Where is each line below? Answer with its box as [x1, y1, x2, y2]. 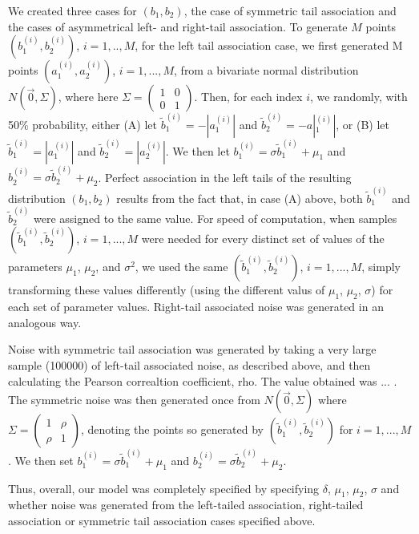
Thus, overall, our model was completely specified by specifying [8, 479, 320, 496]
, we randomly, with [309, 88, 408, 105]
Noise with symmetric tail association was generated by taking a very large [8, 341, 377, 358]
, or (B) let [336, 115, 390, 132]
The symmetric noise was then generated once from [8, 391, 260, 408]
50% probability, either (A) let [8, 115, 157, 132]
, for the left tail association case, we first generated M [135, 37, 403, 54]
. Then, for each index [194, 88, 303, 105]
